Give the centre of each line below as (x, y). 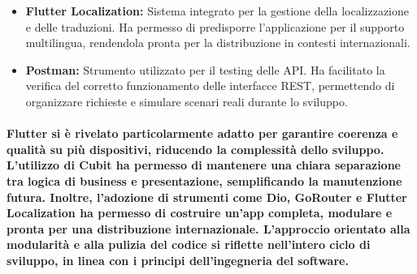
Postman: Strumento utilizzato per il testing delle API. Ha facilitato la (205, 69)
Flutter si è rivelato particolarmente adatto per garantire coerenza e (202, 133)
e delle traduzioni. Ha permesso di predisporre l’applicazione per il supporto (215, 26)
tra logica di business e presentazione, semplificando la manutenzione (204, 180)
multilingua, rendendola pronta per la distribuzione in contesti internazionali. (218, 43)
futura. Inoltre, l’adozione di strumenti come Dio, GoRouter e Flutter (207, 197)
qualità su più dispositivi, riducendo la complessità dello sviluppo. (195, 149)
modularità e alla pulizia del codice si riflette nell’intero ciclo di (189, 244)
